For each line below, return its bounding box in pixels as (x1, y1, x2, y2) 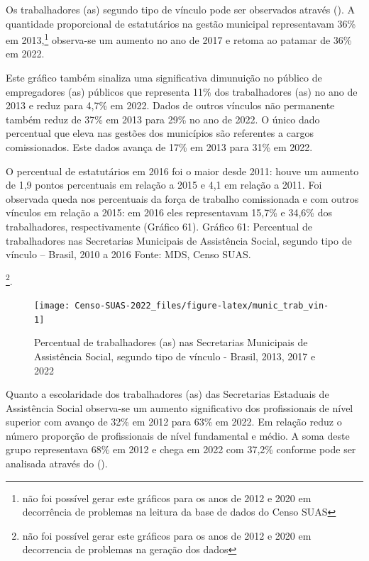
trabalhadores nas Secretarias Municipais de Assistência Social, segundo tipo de (6, 233, 352, 248)
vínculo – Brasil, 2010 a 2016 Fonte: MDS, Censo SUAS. (6, 247, 251, 262)
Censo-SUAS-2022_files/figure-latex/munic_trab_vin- (75, 301, 329, 311)
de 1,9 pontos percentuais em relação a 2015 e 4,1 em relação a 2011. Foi (6, 177, 322, 192)
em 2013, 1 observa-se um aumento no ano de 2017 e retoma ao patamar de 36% (6, 30, 352, 47)
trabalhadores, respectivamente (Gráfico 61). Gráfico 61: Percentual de (6, 218, 313, 233)
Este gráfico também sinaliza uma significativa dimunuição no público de (6, 70, 322, 85)
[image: (34, 301, 70, 311)
